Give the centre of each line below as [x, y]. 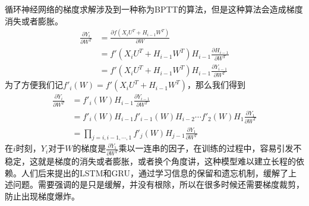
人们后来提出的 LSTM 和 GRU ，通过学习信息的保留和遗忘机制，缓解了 [154, 172]
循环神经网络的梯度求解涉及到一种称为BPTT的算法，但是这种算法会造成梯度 [154, 9]
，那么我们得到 [216, 85]
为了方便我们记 [34, 85]
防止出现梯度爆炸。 [42, 196]
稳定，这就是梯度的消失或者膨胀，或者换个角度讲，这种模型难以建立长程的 [150, 161]
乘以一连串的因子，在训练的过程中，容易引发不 [210, 148]
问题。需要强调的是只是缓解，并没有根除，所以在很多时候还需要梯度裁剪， [158, 184]
